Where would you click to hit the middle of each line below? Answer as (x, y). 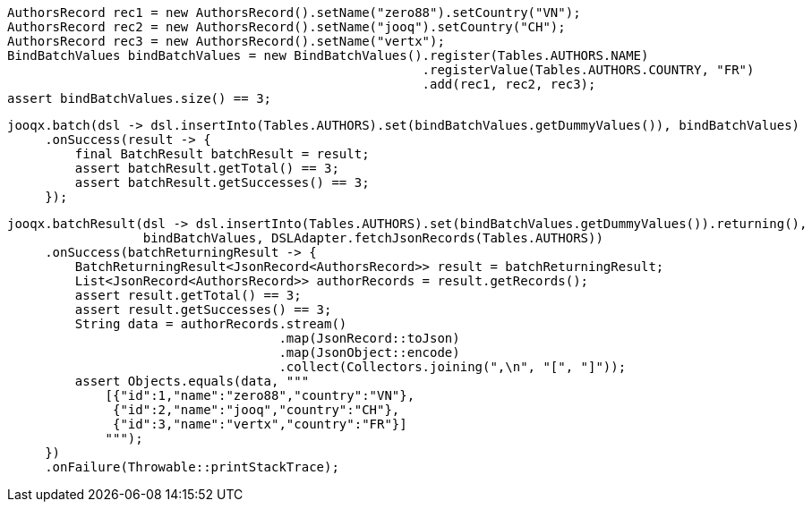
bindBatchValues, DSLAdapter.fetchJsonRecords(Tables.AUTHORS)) (373, 238)
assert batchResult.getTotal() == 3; (207, 168)
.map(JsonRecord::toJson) (369, 338)
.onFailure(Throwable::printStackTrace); (192, 467)
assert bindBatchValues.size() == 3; (140, 98)
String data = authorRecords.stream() (211, 324)
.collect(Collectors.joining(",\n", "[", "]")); (453, 367)
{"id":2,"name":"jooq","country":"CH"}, (256, 410)
